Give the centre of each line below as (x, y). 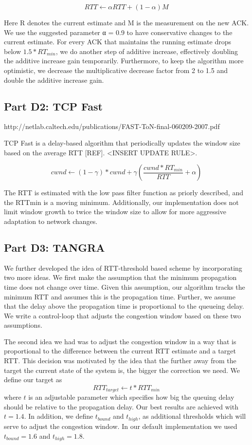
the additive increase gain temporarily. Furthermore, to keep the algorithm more (124, 61)
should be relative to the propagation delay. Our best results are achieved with (121, 406)
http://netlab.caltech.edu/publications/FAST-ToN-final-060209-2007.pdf (112, 126)
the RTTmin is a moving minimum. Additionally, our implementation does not (121, 202)
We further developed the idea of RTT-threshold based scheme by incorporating (123, 268)
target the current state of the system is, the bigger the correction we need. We (122, 370)
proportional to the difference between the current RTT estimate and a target (120, 351)
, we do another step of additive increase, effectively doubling (147, 51)
